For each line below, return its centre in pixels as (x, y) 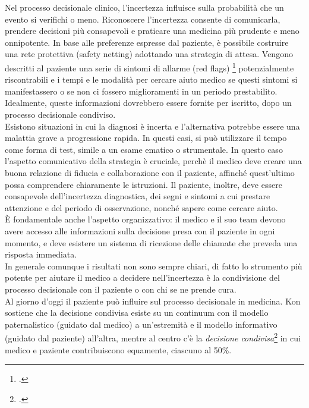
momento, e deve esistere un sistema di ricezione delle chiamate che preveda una (151, 242)
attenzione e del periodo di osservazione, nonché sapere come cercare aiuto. (141, 207)
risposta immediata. (41, 254)
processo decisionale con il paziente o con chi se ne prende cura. (121, 289)
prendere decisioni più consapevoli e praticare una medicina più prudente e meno (152, 31)
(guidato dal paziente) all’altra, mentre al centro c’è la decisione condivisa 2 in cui (153, 337)
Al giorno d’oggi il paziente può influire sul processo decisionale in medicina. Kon (153, 301)
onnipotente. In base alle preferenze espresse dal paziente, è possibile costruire (147, 42)
